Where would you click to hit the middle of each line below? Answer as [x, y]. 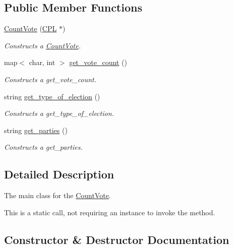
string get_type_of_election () [52, 96]
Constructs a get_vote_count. [50, 79]
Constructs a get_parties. [43, 147]
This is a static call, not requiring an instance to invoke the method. [110, 212]
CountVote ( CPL [31, 28]
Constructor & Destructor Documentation [117, 239]
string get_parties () [36, 130]
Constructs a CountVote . [42, 45]
